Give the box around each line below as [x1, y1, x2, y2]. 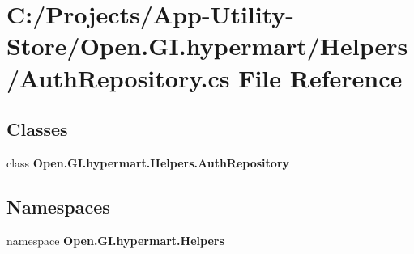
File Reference [238, 61, 403, 94]
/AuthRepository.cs [6, 61, 230, 94]
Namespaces [6, 193, 110, 218]
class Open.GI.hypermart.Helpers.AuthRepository [6, 154, 290, 171]
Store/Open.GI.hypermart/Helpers [6, 29, 408, 62]
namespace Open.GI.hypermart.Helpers [6, 231, 224, 248]
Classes [6, 116, 68, 142]
